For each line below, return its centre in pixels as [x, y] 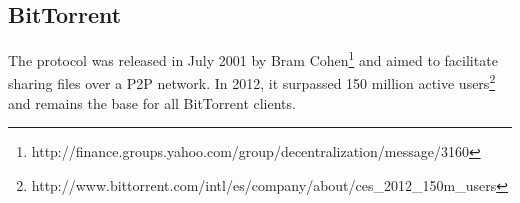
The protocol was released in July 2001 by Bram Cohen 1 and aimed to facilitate [253, 58]
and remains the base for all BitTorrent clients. [152, 102]
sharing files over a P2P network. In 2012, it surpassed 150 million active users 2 [252, 82]
